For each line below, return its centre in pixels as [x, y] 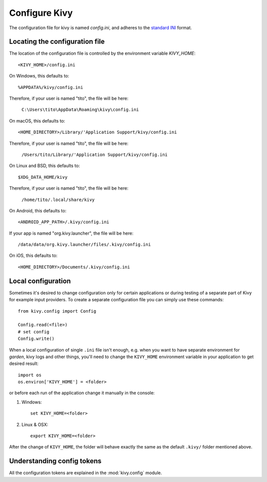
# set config [34, 332]
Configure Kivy [41, 13]
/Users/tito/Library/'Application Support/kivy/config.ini [95, 155]
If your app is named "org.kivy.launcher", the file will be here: [71, 233]
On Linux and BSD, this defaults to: [44, 166]
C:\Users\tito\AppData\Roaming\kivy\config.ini [80, 110]
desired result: [24, 363]
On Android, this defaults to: [38, 210]
